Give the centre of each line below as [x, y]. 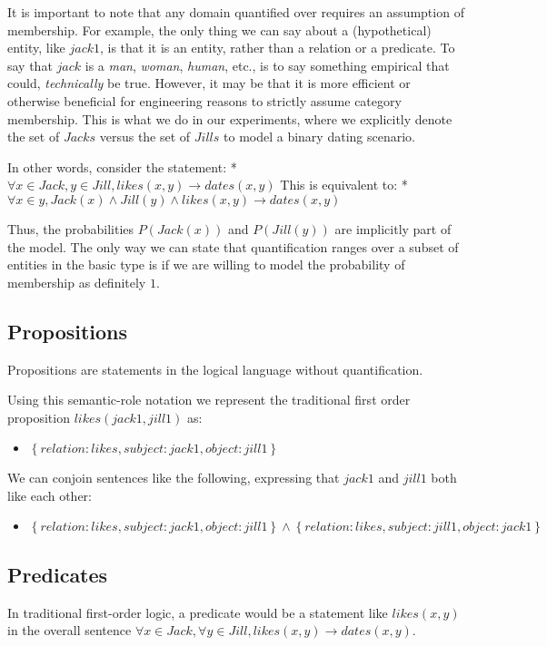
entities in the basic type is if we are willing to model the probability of [206, 264]
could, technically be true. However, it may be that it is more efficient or [209, 83]
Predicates [58, 574]
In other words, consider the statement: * [122, 166]
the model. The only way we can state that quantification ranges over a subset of [233, 246]
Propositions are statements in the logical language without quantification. [215, 369]
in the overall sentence [70, 630]
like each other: [50, 495]
